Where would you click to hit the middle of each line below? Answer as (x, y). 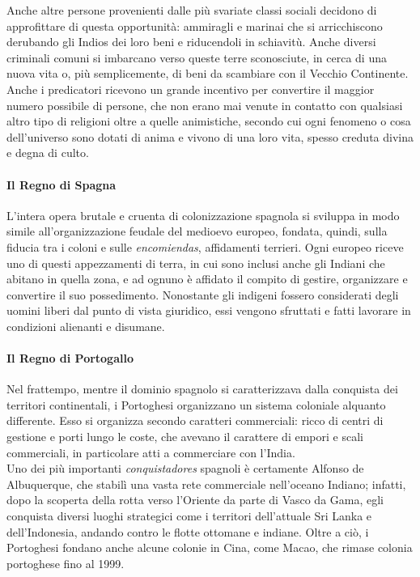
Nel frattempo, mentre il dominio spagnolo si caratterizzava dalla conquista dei (202, 389)
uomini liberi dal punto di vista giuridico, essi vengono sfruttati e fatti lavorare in (209, 310)
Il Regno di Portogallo (70, 358)
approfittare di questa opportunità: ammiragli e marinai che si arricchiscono (195, 25)
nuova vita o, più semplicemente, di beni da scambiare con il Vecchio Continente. (208, 73)
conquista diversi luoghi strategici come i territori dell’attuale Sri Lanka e (189, 516)
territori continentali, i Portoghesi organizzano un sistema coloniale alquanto (196, 404)
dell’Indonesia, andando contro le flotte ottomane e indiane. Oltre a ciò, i (188, 531)
